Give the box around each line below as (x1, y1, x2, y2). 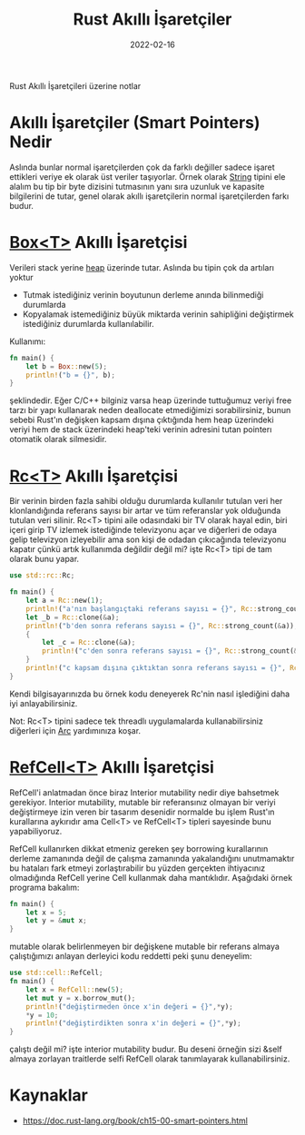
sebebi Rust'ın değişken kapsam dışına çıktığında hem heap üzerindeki (9, 414, 274, 426)
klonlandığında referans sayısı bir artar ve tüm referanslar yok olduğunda (9, 505, 281, 517)
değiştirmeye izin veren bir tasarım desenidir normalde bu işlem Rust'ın (9, 806, 275, 817)
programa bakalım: (9, 882, 80, 893)
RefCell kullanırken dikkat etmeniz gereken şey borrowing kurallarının (9, 843, 269, 854)
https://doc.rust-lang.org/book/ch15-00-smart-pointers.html (22, 1115, 248, 1126)
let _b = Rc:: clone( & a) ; (25, 613, 120, 622)
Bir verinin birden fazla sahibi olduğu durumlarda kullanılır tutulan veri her (9, 496, 283, 507)
